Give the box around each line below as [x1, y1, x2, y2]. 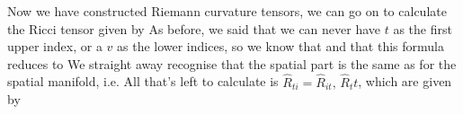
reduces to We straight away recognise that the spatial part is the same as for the [7, 54, 457, 73]
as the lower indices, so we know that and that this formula [117, 37, 444, 56]
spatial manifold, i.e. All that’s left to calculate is [7, 72, 279, 91]
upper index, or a [7, 37, 102, 56]
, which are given [358, 72, 452, 91]
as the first [393, 19, 452, 38]
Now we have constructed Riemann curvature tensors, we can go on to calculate [7, 2, 447, 20]
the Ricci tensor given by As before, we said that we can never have [7, 19, 381, 38]
